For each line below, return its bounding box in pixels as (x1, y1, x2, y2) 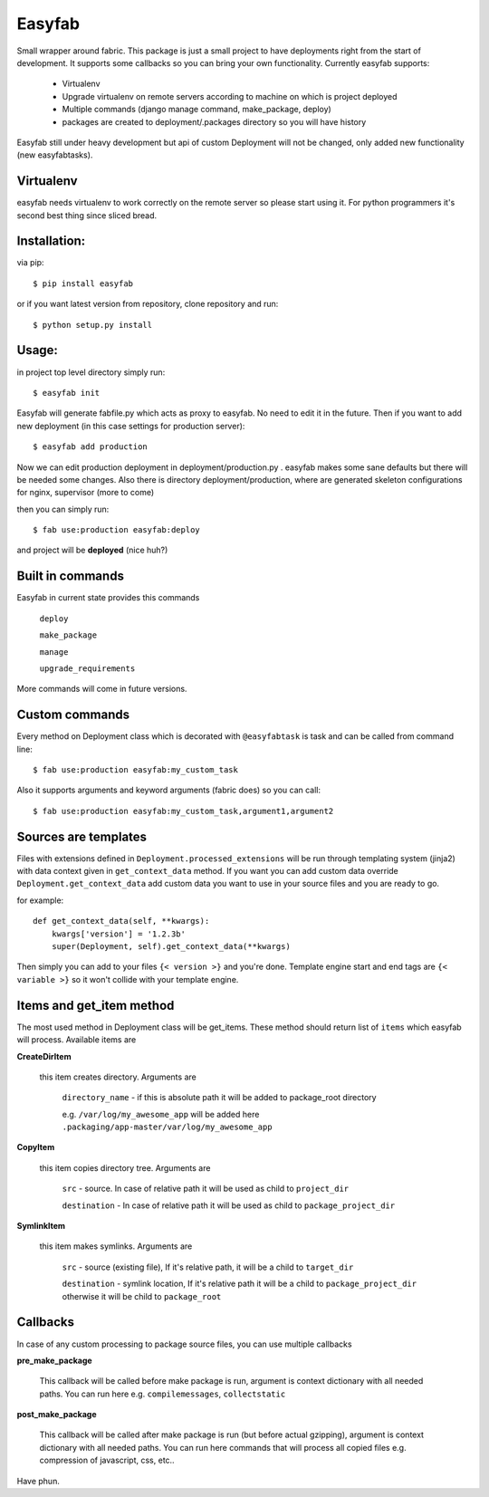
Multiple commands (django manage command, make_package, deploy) (62, 104, 332, 115)
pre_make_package (16, 1355, 92, 1366)
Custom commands (16, 707, 130, 723)
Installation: (16, 234, 86, 249)
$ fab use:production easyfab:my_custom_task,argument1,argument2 (33, 806, 334, 816)
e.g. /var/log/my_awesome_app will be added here (62, 1108, 260, 1119)
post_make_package (16, 1409, 97, 1420)
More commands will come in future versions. (16, 684, 187, 695)
